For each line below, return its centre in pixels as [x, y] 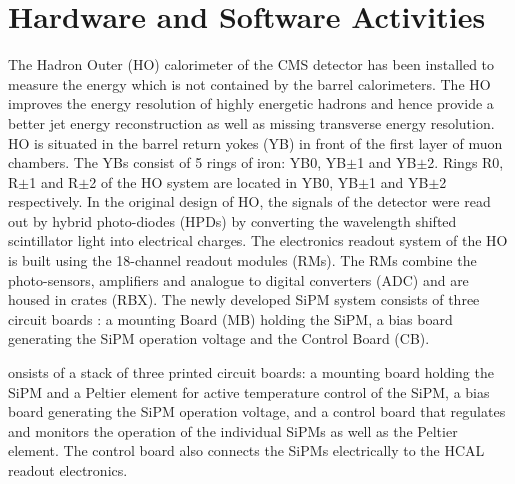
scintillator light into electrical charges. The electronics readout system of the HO [258, 240]
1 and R [54, 181]
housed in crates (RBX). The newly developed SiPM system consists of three [244, 299]
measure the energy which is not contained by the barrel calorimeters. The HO [249, 83]
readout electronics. [68, 470]
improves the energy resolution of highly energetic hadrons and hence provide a [251, 103]
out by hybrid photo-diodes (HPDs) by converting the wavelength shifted [232, 220]
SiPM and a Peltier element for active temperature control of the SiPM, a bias [249, 391]
